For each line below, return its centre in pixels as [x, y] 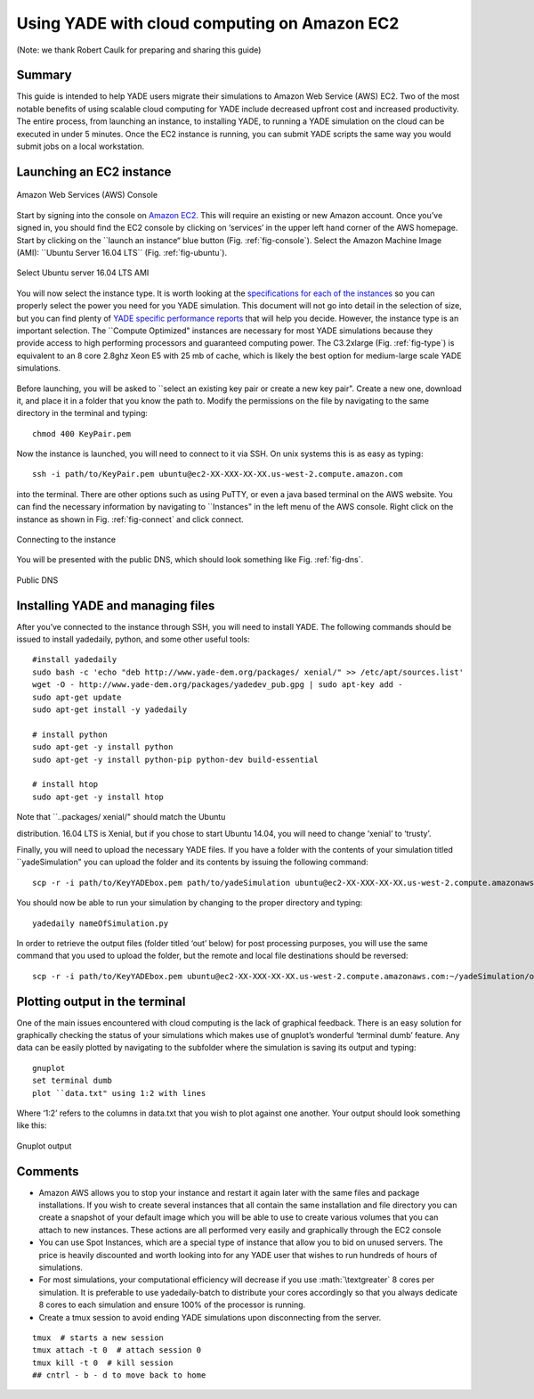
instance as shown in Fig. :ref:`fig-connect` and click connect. [130, 519]
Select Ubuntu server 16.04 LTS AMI [83, 273]
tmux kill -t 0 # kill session [103, 1362]
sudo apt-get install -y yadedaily [110, 710]
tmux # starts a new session [98, 1338]
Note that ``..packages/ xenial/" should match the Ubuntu [121, 817]
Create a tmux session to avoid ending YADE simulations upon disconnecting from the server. [210, 1317]
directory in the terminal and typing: [82, 413]
